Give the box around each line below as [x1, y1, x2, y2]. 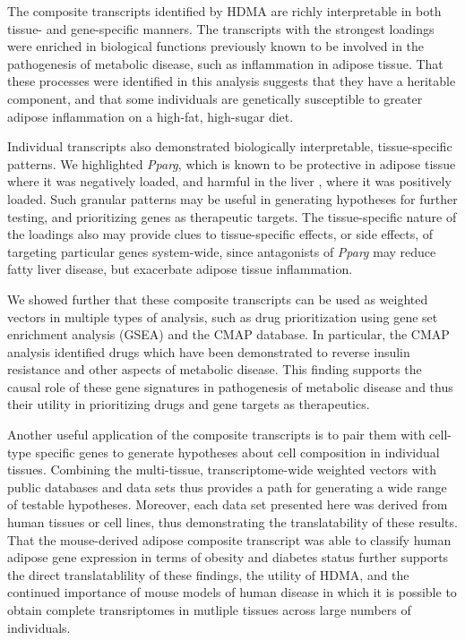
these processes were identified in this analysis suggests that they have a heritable [7, 72, 456, 90]
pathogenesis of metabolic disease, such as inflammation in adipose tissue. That [7, 54, 443, 73]
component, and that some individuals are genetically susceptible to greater [7, 89, 423, 107]
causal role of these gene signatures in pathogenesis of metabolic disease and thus [7, 377, 453, 396]
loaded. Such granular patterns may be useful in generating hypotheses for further [7, 189, 458, 208]
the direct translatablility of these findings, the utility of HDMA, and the [7, 565, 409, 584]
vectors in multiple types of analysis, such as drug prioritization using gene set [7, 307, 438, 326]
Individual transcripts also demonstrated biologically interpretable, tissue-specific [7, 137, 452, 156]
